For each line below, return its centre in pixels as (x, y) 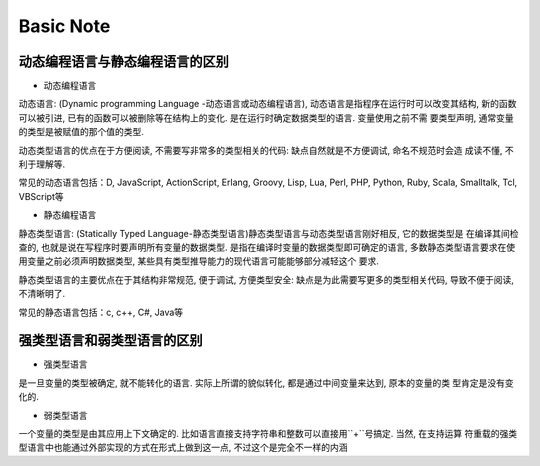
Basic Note (64, 26)
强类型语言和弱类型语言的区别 (110, 340)
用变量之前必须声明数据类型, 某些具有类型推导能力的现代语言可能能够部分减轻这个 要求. (198, 261)
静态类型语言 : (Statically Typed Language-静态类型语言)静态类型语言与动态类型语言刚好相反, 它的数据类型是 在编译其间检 (268, 233)
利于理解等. (42, 164)
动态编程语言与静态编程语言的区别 (123, 61)
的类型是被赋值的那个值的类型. (81, 132)
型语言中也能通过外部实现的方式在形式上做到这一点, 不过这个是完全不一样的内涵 (183, 447)
